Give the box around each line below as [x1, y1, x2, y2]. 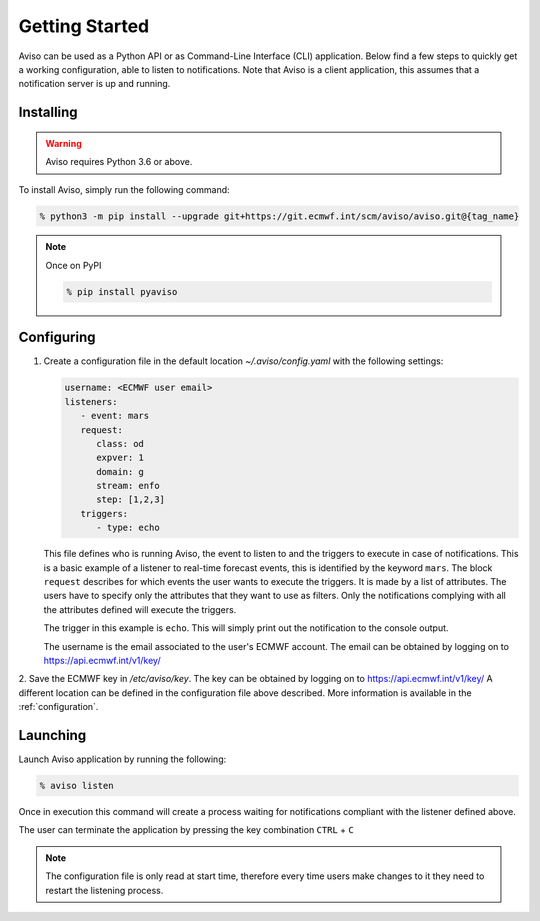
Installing [18, 104, 79, 121]
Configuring [18, 329, 96, 346]
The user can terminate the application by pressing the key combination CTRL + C [18, 824, 354, 836]
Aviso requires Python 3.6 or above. [45, 156, 193, 168]
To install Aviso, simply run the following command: [18, 183, 230, 195]
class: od [96, 438, 145, 449]
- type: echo [96, 522, 160, 534]
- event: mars [80, 410, 150, 422]
